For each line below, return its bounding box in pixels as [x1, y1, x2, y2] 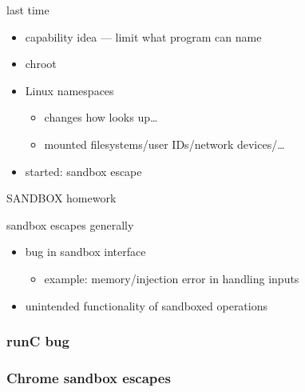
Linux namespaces [25, 82, 114, 98]
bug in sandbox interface [25, 243, 146, 260]
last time [6, 2, 50, 18]
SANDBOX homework [6, 190, 117, 206]
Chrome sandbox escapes [6, 367, 171, 387]
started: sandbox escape [25, 162, 142, 179]
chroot [25, 55, 57, 72]
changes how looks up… [44, 109, 158, 126]
